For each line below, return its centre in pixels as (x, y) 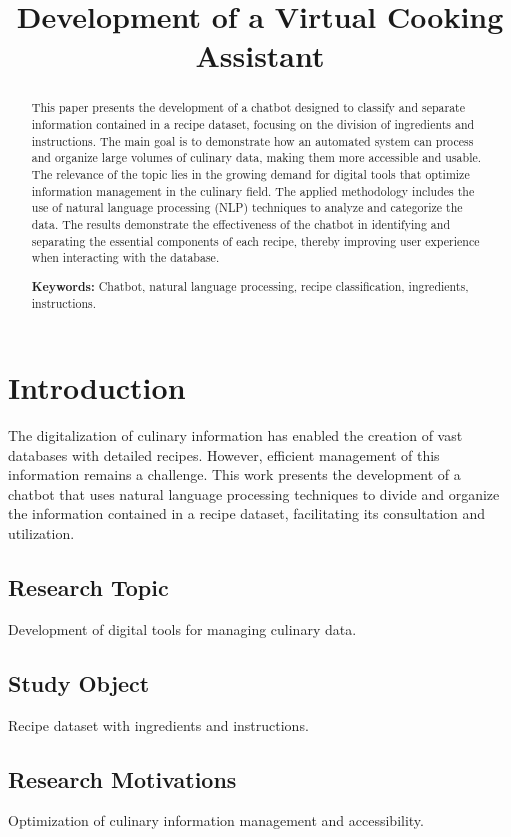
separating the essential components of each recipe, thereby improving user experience (255, 240)
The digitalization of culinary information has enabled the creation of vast (235, 435)
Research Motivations (122, 778)
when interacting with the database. (125, 257)
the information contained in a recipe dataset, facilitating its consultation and (247, 513)
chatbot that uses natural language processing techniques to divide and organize (254, 493)
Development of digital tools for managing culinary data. (182, 628)
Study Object (79, 682)
